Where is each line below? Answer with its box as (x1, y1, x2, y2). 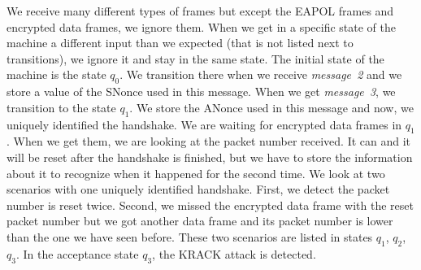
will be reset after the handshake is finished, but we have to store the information (7, 148, 413, 165)
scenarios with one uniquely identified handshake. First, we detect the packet (7, 181, 390, 198)
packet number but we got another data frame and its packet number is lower (7, 212, 393, 229)
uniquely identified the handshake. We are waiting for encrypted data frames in (7, 115, 402, 133)
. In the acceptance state (15, 245, 139, 262)
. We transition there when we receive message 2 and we (119, 66, 402, 83)
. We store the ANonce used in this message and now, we (129, 98, 414, 115)
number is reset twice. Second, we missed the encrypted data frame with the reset (7, 196, 414, 213)
